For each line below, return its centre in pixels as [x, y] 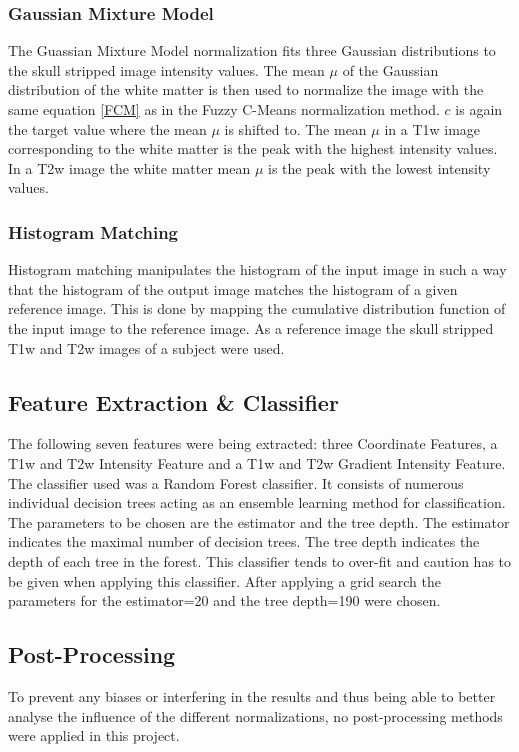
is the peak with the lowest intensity [379, 167]
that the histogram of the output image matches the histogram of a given [233, 288]
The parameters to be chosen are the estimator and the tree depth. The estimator [259, 521]
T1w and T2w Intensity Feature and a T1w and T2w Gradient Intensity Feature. [257, 462]
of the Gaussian [390, 69]
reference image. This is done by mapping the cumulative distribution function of [257, 308]
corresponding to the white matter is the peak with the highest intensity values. [253, 148]
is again [479, 109]
